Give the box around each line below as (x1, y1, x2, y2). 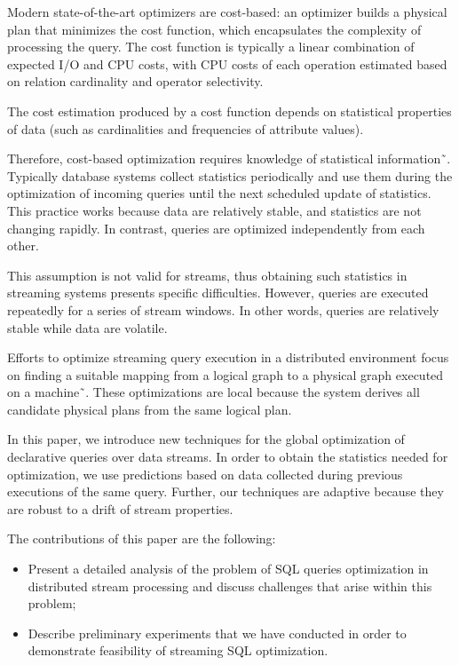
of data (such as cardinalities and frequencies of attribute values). (7, 119, 364, 138)
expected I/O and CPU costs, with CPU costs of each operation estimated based (7, 54, 447, 73)
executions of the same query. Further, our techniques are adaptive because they (7, 482, 444, 501)
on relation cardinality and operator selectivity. (7, 72, 264, 91)
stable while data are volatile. (7, 318, 168, 336)
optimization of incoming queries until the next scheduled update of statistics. (7, 184, 431, 202)
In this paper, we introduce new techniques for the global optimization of (7, 430, 405, 448)
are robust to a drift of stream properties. (7, 499, 233, 518)
